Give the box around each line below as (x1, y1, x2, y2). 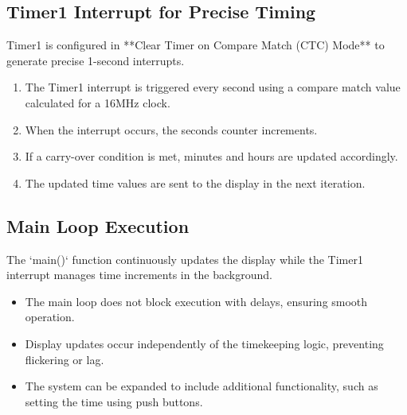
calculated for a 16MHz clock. (25, 94, 170, 111)
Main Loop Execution (6, 213, 190, 238)
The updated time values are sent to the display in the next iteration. (25, 174, 366, 191)
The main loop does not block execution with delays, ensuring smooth (25, 293, 368, 309)
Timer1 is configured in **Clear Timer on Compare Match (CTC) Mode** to (6, 37, 385, 53)
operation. (25, 308, 75, 325)
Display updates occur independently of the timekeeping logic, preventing (25, 335, 384, 351)
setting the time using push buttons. (25, 393, 203, 409)
